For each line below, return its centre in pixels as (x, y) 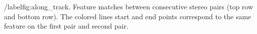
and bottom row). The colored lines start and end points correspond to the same (128, 16)
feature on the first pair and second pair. (66, 26)
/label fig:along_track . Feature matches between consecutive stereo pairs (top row (129, 6)
